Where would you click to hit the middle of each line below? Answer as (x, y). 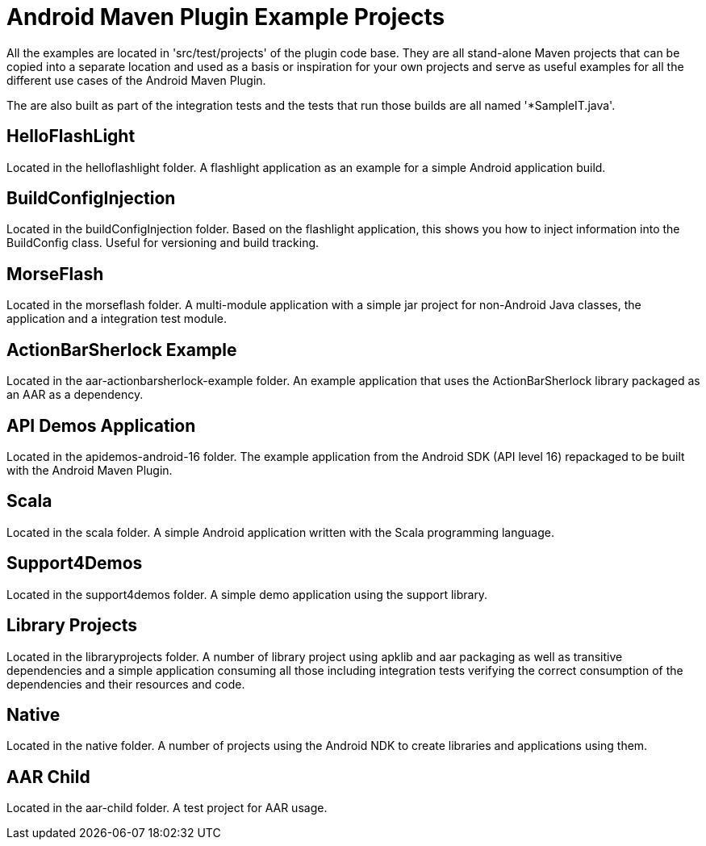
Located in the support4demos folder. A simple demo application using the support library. (247, 594)
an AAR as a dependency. (75, 395)
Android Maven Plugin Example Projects (226, 17)
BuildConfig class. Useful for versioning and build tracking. (163, 243)
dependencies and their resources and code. (126, 684)
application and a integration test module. (117, 319)
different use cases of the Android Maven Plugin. (136, 80)
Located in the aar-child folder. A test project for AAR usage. (167, 808)
